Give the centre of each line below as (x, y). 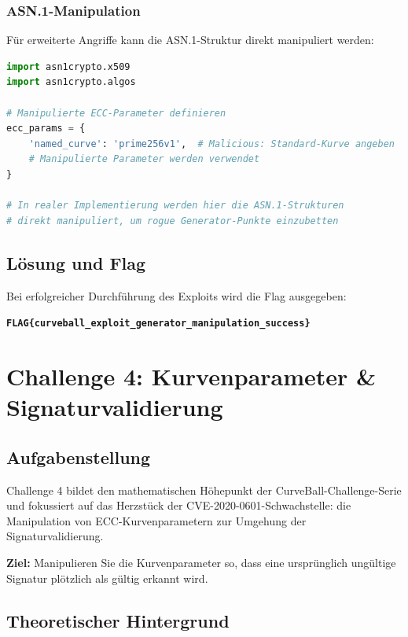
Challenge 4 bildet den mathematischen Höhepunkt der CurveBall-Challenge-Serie (204, 490)
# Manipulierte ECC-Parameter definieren (116, 113)
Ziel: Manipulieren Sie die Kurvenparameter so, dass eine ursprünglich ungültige (201, 562)
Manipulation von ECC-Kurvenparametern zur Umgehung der (156, 520)
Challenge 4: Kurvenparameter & (191, 376)
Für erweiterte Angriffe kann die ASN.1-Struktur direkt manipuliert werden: (190, 40)
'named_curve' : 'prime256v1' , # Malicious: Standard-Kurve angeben (211, 144)
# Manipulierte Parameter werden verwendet (144, 159)
